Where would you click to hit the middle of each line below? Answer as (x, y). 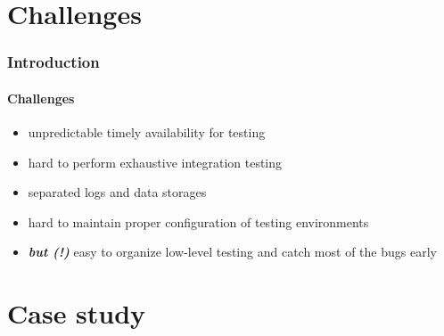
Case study (77, 313)
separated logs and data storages (117, 192)
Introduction (53, 62)
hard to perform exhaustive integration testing (155, 162)
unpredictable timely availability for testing (147, 132)
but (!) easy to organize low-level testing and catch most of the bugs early (232, 252)
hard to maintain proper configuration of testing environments (198, 221)
